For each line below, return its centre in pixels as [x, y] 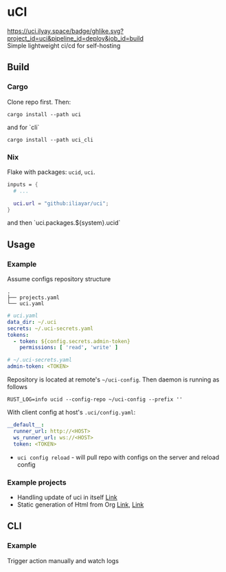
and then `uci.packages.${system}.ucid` [64, 223]
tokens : [18, 335]
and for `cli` [23, 127]
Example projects [37, 482]
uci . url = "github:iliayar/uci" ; [61, 203]
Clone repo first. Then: [39, 102]
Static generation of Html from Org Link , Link [80, 504]
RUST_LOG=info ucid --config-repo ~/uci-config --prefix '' [95, 399]
